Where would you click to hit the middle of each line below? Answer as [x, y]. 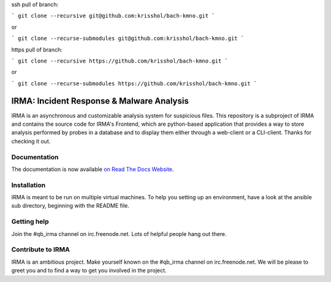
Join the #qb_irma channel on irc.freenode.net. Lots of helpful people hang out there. [119, 234]
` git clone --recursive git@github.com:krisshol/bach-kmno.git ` [113, 16]
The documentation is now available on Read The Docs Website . [93, 169]
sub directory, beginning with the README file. [70, 206]
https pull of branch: [37, 50]
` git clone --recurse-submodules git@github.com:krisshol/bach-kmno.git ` [128, 39]
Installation [29, 185]
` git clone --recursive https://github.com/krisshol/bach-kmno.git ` [120, 61]
